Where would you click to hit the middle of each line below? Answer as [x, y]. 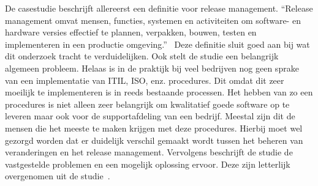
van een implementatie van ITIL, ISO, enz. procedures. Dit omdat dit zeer [145, 80]
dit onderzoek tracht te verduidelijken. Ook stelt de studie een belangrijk [142, 56]
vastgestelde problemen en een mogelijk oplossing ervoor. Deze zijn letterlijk [148, 164]
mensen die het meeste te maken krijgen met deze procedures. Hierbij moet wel [154, 128]
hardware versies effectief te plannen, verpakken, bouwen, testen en [131, 32]
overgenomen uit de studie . [58, 176]
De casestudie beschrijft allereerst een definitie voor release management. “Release [159, 8]
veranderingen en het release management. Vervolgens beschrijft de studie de [149, 152]
